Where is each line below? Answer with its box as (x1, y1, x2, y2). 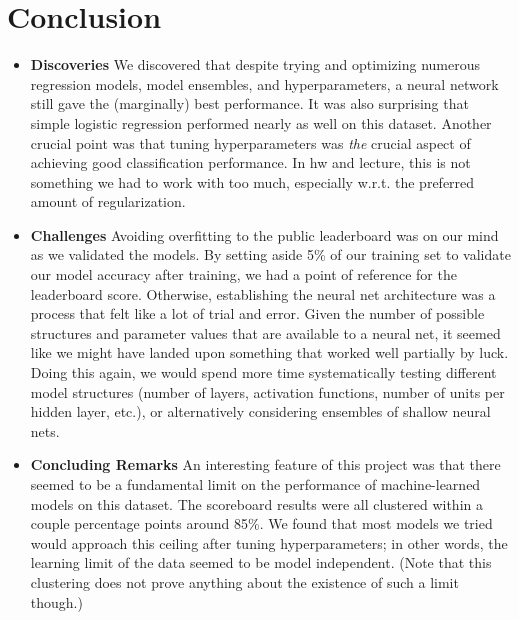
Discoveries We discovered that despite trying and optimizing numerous (30, 54, 480, 75)
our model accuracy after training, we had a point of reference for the (30, 264, 457, 285)
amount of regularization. (30, 191, 186, 212)
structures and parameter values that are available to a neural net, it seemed (30, 322, 501, 343)
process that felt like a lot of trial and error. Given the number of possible (30, 303, 485, 324)
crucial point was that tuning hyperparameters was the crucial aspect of (30, 132, 471, 153)
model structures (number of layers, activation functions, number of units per (30, 381, 505, 402)
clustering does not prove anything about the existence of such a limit (30, 571, 459, 592)
